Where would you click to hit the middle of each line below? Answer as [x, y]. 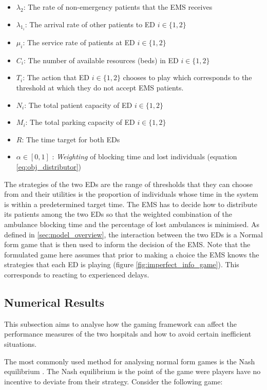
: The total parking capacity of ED [80, 122]
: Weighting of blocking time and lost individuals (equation [145, 156]
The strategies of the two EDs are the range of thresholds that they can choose [128, 184]
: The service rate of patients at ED [79, 42]
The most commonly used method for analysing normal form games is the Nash [130, 361]
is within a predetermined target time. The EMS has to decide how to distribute [131, 204]
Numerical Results [54, 302]
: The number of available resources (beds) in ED [101, 60]
